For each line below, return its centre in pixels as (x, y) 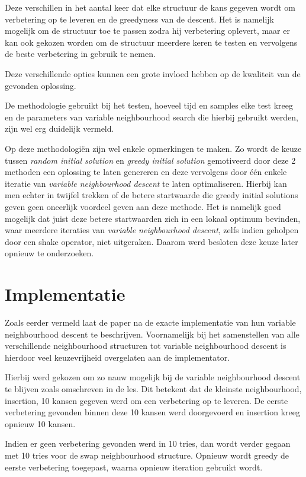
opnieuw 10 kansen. (40, 423)
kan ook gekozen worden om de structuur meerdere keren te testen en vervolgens (151, 42)
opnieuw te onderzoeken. (49, 253)
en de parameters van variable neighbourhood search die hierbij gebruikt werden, (152, 117)
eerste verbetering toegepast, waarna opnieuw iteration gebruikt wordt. (134, 467)
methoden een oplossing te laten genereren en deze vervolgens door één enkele (146, 172)
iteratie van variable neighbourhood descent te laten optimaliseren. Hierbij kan (146, 183)
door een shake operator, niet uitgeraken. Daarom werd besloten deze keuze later (152, 241)
